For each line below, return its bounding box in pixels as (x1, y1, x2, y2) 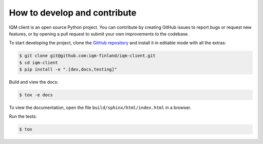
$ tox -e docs (19, 92, 53, 98)
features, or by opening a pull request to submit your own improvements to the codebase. (9, 31, 189, 36)
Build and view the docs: (9, 79, 58, 85)
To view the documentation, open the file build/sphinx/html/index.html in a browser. (9, 105, 191, 110)
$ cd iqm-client (19, 60, 58, 65)
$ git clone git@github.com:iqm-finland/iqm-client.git (19, 53, 156, 58)
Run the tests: (9, 113, 37, 119)
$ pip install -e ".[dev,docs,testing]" (19, 67, 117, 72)
